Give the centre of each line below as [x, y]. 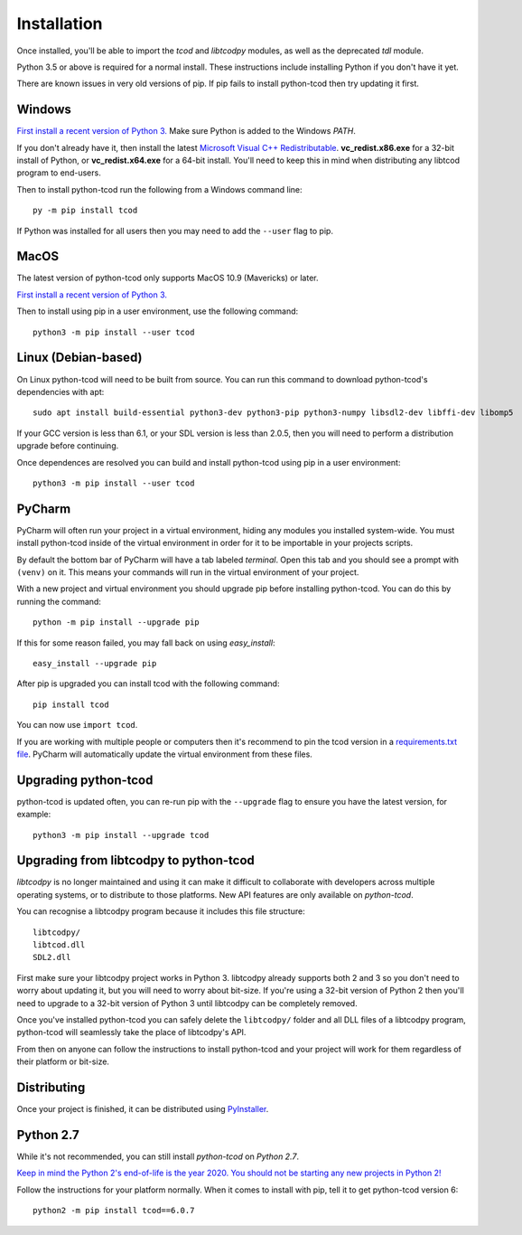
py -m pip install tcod [85, 211]
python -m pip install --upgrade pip [117, 622]
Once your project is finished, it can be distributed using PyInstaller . [143, 1109]
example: [34, 815]
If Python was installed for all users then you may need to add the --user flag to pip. [175, 231]
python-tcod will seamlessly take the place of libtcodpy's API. [131, 1032]
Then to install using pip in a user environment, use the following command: [158, 311]
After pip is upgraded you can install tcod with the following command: [148, 683]
